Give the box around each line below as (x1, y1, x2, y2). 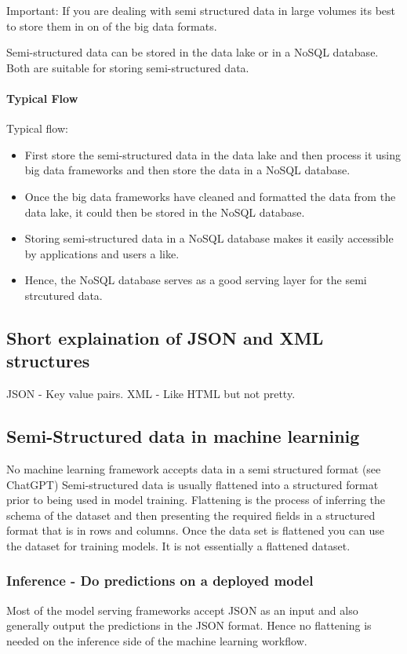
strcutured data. (24, 287, 103, 303)
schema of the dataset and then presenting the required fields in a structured (6, 506, 376, 523)
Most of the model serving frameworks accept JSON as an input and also (6, 601, 358, 618)
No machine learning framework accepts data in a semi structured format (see (6, 460, 381, 477)
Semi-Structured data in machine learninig (6, 424, 360, 448)
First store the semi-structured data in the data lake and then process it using (24, 146, 402, 163)
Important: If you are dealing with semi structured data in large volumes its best (6, 2, 396, 18)
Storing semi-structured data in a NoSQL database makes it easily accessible (24, 230, 394, 247)
